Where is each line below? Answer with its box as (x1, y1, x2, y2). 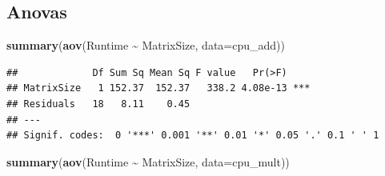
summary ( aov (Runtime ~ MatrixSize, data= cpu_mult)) (6, 153, 290, 170)
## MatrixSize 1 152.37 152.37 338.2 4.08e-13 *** (6, 82, 311, 94)
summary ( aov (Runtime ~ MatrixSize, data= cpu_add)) (6, 37, 285, 54)
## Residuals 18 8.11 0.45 (6, 98, 190, 110)
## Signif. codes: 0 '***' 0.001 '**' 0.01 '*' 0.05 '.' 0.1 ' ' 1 (6, 130, 379, 142)
